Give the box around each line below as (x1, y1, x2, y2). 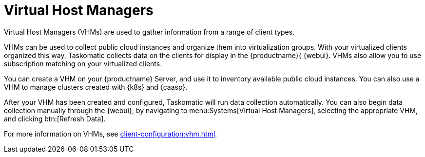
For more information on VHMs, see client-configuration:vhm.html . (4, 129, 217, 138)
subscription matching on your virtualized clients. (4, 59, 162, 68)
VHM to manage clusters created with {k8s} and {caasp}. (4, 82, 188, 91)
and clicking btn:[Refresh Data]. (4, 114, 106, 123)
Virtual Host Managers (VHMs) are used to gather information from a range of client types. (4, 27, 295, 36)
